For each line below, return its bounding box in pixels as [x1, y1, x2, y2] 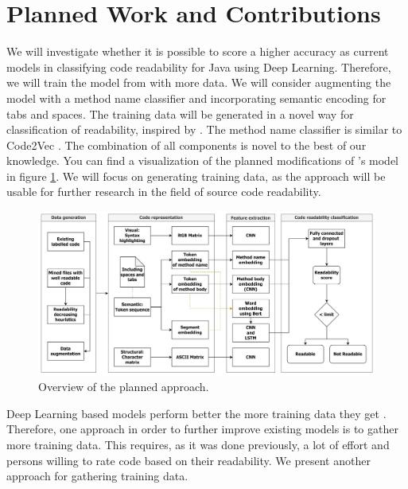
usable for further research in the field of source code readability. [6, 183, 321, 200]
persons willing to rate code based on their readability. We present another [6, 452, 371, 468]
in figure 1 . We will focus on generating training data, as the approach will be [6, 167, 386, 184]
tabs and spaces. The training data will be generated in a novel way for [6, 105, 354, 122]
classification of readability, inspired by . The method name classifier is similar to [6, 121, 402, 138]
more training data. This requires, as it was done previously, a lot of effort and [6, 436, 390, 453]
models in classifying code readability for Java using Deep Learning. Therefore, [6, 58, 391, 75]
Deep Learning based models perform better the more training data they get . [6, 405, 387, 421]
